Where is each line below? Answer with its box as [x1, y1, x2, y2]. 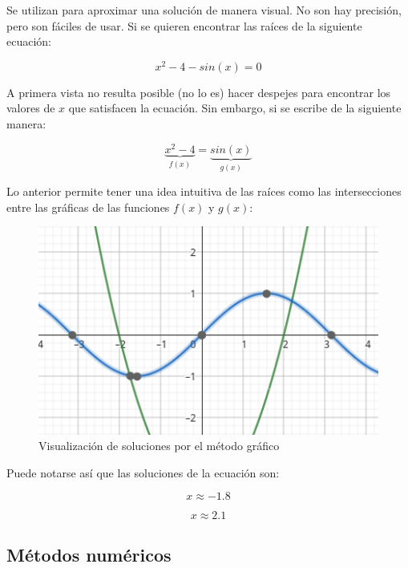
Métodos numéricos [6, 542, 172, 566]
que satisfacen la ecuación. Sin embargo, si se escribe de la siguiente [68, 99, 402, 116]
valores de [6, 99, 55, 116]
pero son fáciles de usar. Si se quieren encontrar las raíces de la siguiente [6, 17, 362, 34]
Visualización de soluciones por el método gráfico [38, 437, 280, 454]
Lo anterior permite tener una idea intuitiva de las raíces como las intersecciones [6, 183, 402, 200]
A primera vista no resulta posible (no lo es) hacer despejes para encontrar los [6, 83, 391, 100]
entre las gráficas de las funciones [6, 198, 170, 215]
